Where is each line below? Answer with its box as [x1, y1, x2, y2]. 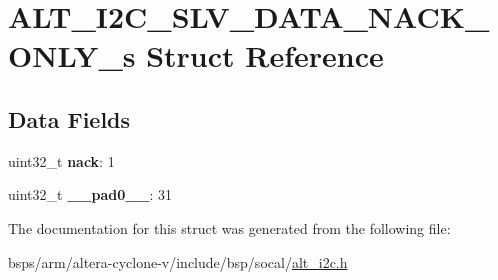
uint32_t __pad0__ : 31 [8, 184, 173, 205]
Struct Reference [146, 35, 384, 76]
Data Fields [8, 103, 131, 134]
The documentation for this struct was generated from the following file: [8, 217, 451, 238]
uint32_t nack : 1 [8, 150, 115, 171]
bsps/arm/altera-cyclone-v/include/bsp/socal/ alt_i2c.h [8, 251, 348, 272]
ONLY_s [8, 35, 136, 76]
